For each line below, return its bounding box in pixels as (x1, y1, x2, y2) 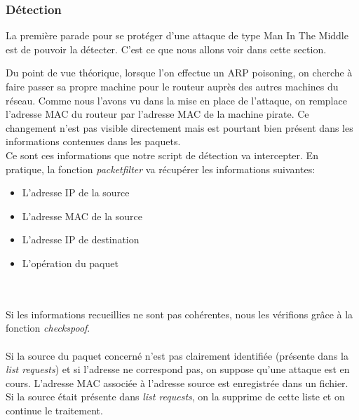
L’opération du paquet (22, 255, 118, 270)
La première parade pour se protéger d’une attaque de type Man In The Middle (6, 28, 348, 43)
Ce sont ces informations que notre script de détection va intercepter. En (6, 147, 318, 162)
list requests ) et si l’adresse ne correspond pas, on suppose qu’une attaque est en (6, 362, 350, 377)
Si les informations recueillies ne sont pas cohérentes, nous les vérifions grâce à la (6, 306, 353, 321)
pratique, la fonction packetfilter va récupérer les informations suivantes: (6, 161, 316, 176)
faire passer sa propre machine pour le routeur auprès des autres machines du (6, 79, 339, 93)
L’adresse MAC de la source (22, 208, 142, 223)
